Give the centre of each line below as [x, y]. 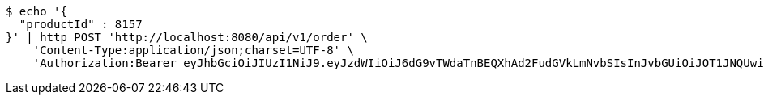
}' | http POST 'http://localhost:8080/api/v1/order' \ [187, 37]
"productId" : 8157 [81, 24]
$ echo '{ [36, 11]
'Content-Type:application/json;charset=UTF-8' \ [193, 50]
